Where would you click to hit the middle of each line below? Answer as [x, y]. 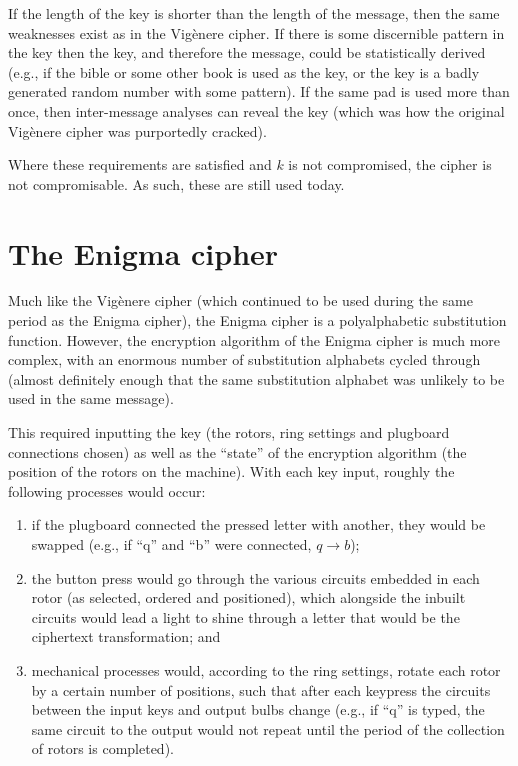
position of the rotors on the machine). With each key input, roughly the [231, 471]
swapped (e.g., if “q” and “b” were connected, [171, 544]
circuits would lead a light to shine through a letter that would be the [245, 616]
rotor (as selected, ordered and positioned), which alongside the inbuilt [248, 597]
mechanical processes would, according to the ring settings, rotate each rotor [266, 669]
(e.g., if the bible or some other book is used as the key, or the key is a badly [244, 71]
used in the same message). [91, 398]
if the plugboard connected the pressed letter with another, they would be [258, 524]
